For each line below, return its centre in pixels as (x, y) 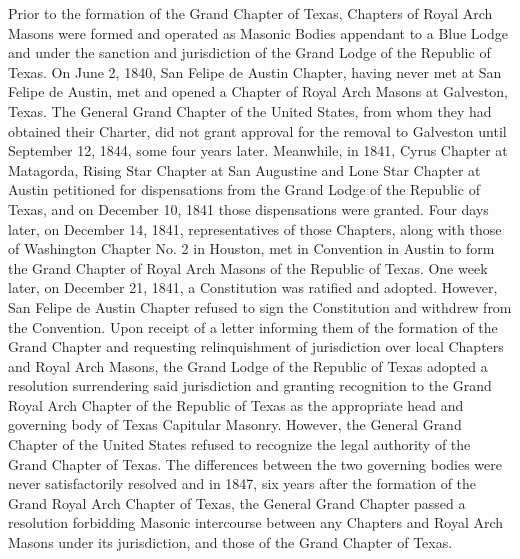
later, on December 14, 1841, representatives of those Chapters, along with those (255, 228)
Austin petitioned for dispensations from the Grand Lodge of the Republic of (244, 189)
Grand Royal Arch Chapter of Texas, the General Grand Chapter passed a (237, 502)
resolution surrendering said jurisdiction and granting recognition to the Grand (250, 385)
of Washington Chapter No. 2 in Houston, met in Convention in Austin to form (251, 248)
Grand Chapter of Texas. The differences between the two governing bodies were (255, 463)
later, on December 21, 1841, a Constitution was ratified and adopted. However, (253, 287)
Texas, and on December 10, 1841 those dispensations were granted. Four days (248, 208)
